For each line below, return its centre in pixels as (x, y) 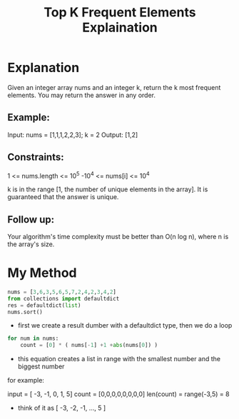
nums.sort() (25, 312)
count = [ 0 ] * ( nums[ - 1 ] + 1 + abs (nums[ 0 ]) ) (89, 345)
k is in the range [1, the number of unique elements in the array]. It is (108, 189)
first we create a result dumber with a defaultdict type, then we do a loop (125, 325)
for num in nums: (33, 339)
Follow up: (31, 219)
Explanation (44, 68)
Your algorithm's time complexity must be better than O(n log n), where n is (118, 237)
